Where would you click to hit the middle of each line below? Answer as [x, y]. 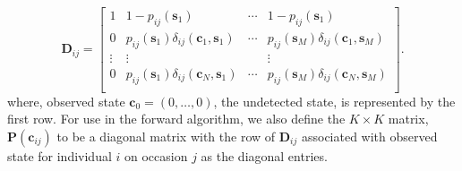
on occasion [156, 155]
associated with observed [369, 136]
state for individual [60, 155]
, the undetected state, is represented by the [334, 101]
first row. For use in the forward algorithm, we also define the [176, 119]
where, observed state [66, 101]
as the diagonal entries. [264, 155]
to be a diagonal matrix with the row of [166, 136]
